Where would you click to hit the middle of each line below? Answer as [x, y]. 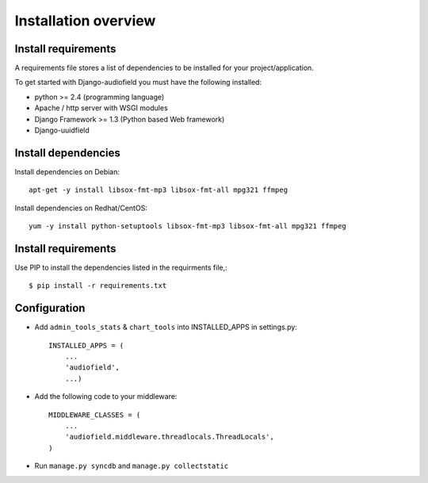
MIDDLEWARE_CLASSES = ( [95, 415]
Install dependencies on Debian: [67, 171]
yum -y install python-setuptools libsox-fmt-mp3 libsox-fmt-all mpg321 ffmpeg [187, 226]
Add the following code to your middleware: [106, 397]
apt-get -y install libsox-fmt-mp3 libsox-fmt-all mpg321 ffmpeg [159, 190]
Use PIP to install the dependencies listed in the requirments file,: [121, 267]
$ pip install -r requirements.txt [98, 286]
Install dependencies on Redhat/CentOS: [81, 208]
